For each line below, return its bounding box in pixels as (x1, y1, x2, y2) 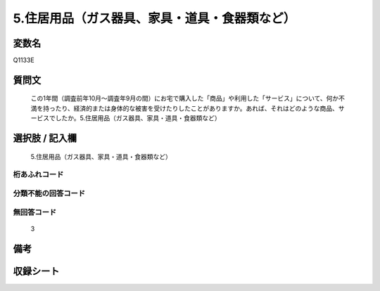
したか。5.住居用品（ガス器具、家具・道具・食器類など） (55, 114, 221, 122)
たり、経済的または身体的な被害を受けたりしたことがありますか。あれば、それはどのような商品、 (55, 104, 339, 112)
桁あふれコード (13, 169, 64, 179)
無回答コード (13, 207, 57, 217)
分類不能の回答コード (13, 188, 86, 198)
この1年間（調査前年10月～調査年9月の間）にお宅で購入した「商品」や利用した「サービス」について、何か (30, 94, 339, 103)
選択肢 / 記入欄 (13, 132, 77, 144)
